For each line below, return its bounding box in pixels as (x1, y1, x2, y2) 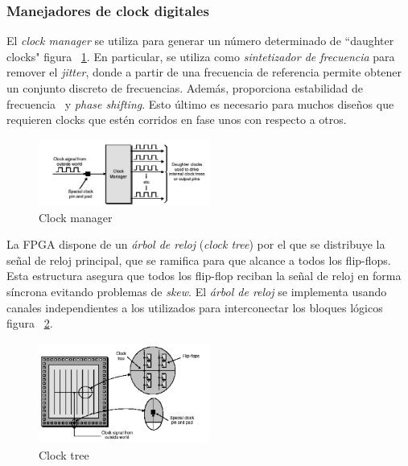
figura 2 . (6, 315, 53, 332)
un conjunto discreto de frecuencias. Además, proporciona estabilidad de (6, 80, 364, 96)
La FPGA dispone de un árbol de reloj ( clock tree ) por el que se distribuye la (6, 236, 385, 253)
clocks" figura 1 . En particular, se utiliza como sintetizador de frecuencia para (6, 47, 395, 64)
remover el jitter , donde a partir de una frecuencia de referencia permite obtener (6, 64, 402, 80)
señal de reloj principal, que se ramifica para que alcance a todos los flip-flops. (6, 251, 391, 268)
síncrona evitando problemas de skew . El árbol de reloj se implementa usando (6, 282, 387, 299)
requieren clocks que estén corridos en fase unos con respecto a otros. (6, 111, 347, 128)
